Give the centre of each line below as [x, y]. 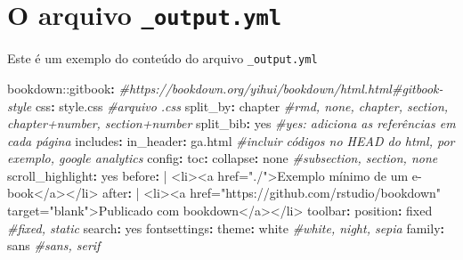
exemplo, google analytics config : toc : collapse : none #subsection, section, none [223, 158]
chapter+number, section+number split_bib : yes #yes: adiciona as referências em [231, 123]
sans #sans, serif [54, 245]
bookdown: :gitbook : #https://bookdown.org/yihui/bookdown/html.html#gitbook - [225, 88]
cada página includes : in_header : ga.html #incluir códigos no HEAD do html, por [231, 140]
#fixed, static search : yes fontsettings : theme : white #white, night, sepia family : [226, 227]
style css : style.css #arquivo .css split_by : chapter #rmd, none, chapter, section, [228, 106]
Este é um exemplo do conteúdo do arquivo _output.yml [162, 58]
